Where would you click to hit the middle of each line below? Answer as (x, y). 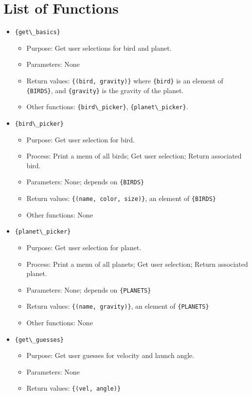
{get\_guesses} (39, 340)
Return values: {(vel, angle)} (74, 388)
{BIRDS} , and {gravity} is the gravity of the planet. (105, 90)
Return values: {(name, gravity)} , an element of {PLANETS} (118, 306)
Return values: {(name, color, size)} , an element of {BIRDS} (121, 198)
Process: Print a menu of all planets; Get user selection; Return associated (137, 264)
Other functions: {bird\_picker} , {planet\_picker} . (107, 107)
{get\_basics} (37, 32)
